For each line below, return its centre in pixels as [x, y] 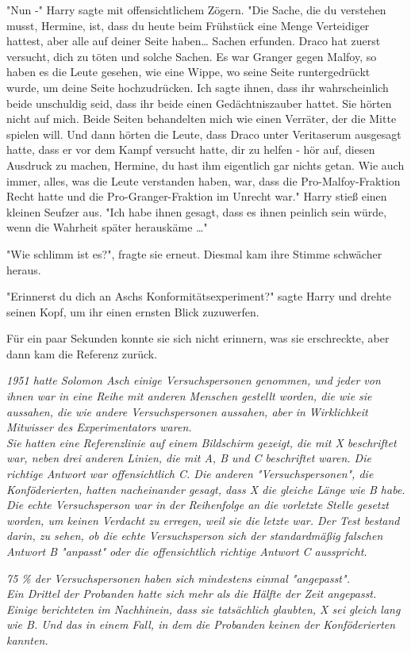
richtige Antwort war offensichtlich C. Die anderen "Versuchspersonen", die [190, 474]
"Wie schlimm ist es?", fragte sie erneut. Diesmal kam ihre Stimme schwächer [194, 253]
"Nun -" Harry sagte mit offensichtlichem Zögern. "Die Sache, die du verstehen [196, 10]
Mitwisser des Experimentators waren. [99, 427]
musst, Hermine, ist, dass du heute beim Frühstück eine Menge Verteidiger [188, 25]
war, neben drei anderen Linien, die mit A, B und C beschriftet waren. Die [189, 458]
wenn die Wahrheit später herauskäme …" [107, 227]
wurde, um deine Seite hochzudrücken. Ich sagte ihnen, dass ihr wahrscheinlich [198, 87]
